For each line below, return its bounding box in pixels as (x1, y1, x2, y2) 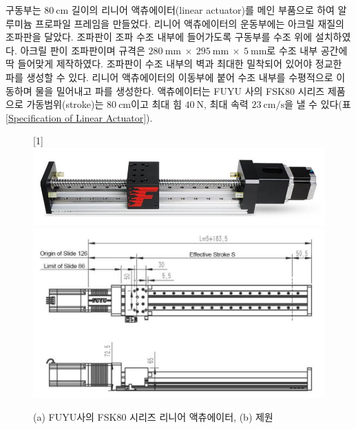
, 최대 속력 (204, 97, 249, 111)
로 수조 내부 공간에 (266, 43, 348, 57)
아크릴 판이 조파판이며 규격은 (20, 43, 145, 57)
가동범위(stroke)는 (26, 97, 104, 111)
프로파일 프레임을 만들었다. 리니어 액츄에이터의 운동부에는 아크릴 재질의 (35, 16, 344, 30)
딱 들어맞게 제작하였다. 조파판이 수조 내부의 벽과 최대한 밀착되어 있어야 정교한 (6, 56, 342, 71)
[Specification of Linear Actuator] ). (6, 110, 153, 124)
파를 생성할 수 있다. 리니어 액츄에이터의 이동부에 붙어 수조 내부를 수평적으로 (6, 69, 333, 84)
